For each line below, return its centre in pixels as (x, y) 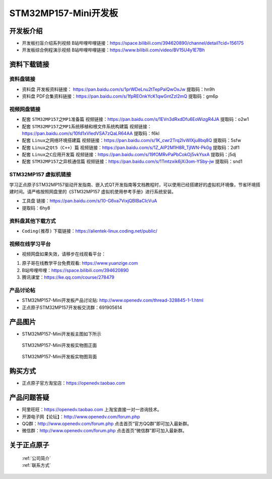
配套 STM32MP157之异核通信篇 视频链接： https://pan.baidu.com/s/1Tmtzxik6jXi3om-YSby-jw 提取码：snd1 (132, 162)
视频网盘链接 (25, 109)
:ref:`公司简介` (37, 458)
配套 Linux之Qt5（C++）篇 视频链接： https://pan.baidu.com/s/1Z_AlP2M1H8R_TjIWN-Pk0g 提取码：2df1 (131, 147)
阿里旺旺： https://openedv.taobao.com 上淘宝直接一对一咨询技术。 (92, 409)
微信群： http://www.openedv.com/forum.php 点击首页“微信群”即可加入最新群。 (105, 431)
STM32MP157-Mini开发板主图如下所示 (62, 334)
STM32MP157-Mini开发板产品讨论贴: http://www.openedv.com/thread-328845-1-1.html (113, 300)
